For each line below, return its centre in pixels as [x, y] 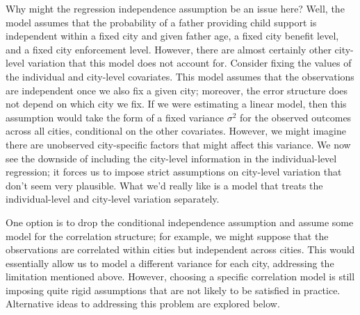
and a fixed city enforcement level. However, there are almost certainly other [169, 49]
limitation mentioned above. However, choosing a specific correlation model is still [180, 276]
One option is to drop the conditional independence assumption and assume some [180, 222]
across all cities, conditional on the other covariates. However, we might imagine [176, 131]
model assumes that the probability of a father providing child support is [161, 22]
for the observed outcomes [296, 117]
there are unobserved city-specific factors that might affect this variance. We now [178, 144]
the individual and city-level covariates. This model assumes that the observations [180, 76]
